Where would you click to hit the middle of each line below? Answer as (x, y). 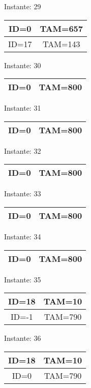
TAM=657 (61, 28)
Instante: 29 (23, 6)
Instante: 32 (23, 150)
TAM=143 (62, 44)
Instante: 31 (23, 108)
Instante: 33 (23, 193)
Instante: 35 (23, 279)
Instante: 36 (23, 338)
